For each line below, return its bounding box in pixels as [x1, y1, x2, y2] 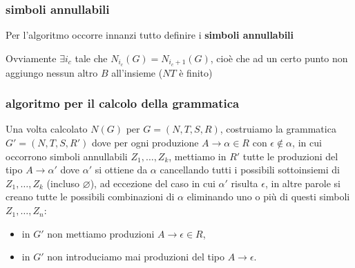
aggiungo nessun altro [6, 65, 98, 79]
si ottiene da [95, 162, 148, 177]
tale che [75, 50, 108, 65]
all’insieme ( [111, 65, 163, 79]
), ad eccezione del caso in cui [90, 175, 215, 190]
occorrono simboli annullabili [6, 149, 128, 163]
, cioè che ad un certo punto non [210, 50, 348, 65]
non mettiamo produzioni [47, 226, 155, 240]
